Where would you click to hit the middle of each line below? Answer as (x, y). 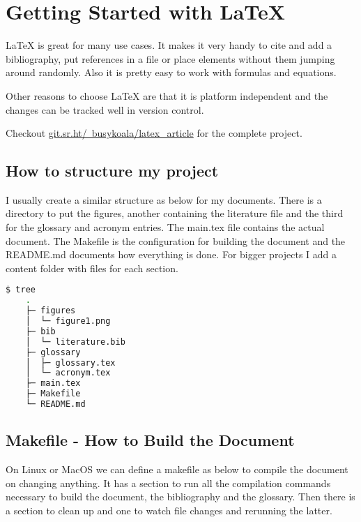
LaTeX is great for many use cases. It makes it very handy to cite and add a (169, 45)
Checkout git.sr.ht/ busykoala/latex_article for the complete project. (154, 133)
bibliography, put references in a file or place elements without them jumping (170, 58)
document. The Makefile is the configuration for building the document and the (176, 240)
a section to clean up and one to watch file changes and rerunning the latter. (169, 510)
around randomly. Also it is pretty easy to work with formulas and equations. (171, 72)
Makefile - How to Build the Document (150, 440)
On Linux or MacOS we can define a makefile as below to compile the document (177, 469)
